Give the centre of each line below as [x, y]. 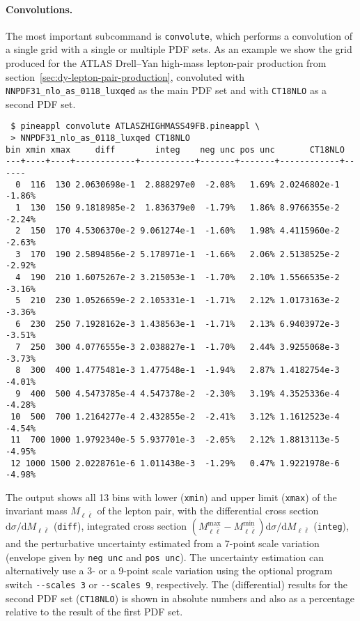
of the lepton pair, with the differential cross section [208, 511]
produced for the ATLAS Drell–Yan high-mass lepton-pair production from [166, 63]
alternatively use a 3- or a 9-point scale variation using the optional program [169, 570]
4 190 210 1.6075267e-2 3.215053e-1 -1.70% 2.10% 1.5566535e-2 [178, 278]
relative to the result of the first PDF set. [94, 612]
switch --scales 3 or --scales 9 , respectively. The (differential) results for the [177, 584]
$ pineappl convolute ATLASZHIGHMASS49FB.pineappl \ [135, 127]
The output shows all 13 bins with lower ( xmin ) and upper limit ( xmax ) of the [171, 497]
